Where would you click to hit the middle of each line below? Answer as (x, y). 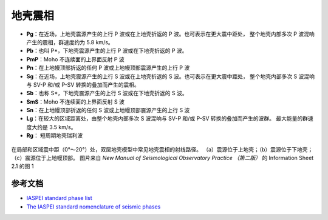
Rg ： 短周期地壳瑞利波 (55, 136)
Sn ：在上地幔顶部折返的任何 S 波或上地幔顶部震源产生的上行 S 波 (108, 110)
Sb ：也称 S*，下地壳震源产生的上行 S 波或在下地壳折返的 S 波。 (107, 93)
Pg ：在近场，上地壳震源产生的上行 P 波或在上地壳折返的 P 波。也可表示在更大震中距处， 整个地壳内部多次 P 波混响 (171, 34)
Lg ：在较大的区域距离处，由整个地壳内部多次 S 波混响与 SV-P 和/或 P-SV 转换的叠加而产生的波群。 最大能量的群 (167, 119)
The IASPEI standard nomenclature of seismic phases (94, 207)
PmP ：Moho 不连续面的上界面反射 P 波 (75, 59)
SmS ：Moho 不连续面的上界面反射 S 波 (75, 102)
